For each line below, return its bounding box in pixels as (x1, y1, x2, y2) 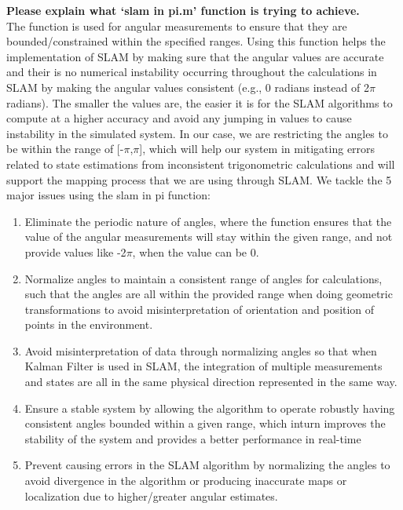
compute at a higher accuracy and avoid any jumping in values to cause (6, 110, 352, 126)
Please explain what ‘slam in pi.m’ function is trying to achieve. (6, 2, 360, 18)
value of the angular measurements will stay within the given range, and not (24, 228, 393, 245)
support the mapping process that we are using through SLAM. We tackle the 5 (6, 171, 392, 188)
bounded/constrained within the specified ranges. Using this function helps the (6, 33, 386, 49)
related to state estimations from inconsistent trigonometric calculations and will (6, 155, 395, 172)
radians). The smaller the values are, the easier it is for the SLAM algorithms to (6, 94, 393, 111)
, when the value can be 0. (132, 243, 259, 260)
